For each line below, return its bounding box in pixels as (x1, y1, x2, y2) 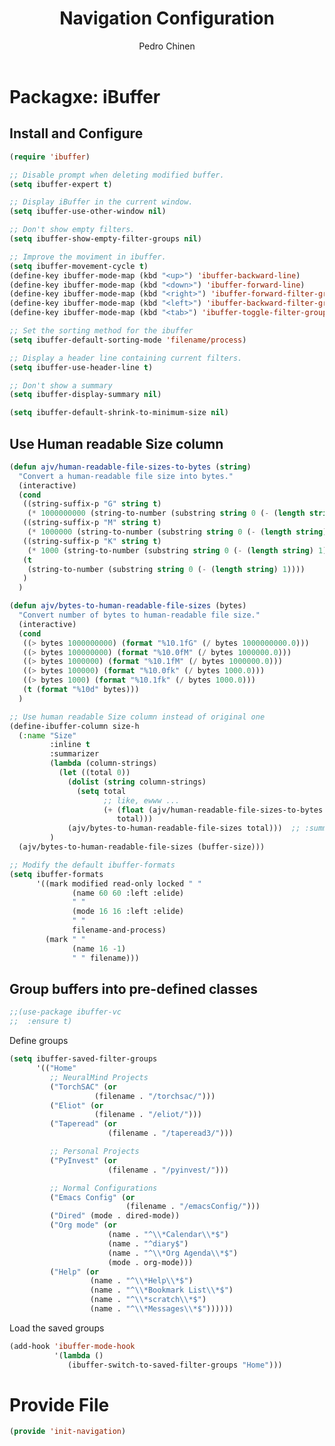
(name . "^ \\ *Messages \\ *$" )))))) (89, 1304, 234, 1314)
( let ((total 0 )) (58, 768, 131, 778)
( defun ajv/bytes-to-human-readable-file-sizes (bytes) (9, 601, 247, 611)
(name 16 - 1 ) (72, 943, 127, 954)
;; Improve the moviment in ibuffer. (9, 252, 167, 262)
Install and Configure (9, 125, 144, 142)
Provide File (9, 1393, 110, 1416)
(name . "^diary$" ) (107, 1238, 189, 1249)
